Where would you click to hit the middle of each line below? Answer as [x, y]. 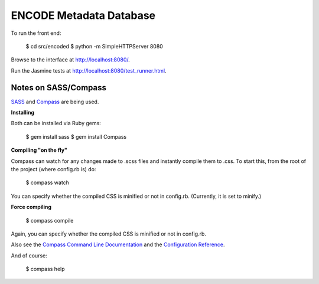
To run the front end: [36, 33]
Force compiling [31, 207]
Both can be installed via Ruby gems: [56, 123]
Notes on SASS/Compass [58, 88]
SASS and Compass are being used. [55, 102]
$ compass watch [47, 182]
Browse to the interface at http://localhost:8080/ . [70, 60]
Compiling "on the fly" [39, 150]
